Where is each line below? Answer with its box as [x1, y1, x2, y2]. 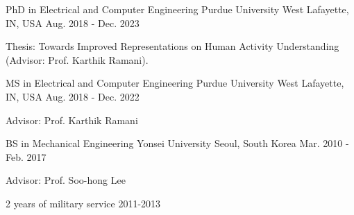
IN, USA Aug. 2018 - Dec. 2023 [6, 15, 140, 30]
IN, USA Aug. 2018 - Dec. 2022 [6, 89, 140, 103]
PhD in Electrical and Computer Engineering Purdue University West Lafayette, [6, 2, 349, 16]
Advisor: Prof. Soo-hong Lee [6, 173, 126, 187]
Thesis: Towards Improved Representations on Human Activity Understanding [6, 39, 339, 53]
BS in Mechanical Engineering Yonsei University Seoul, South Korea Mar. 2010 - [6, 136, 349, 150]
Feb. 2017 [6, 149, 47, 164]
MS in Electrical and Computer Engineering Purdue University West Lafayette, [6, 76, 344, 90]
